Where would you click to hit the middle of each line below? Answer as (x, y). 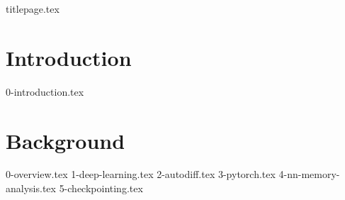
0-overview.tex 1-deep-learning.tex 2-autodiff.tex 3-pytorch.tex (141, 174)
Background (66, 140)
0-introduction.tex (45, 91)
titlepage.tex (33, 9)
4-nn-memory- (309, 174)
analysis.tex (31, 188)
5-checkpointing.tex (101, 188)
